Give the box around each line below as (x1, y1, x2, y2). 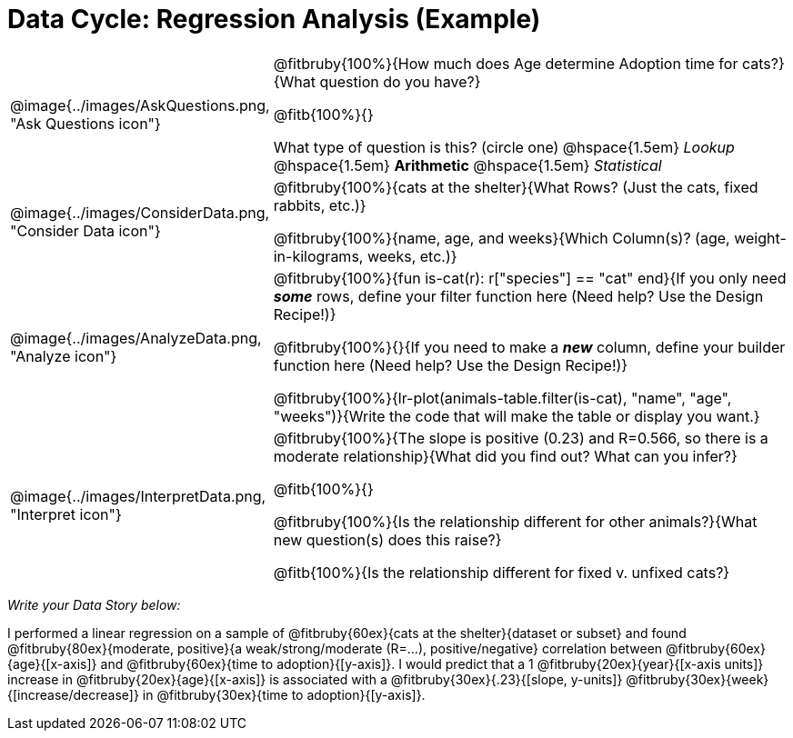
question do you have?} (319, 72, 481, 91)
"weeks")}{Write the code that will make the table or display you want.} (273, 406, 760, 425)
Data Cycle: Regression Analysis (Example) (7, 4, 541, 35)
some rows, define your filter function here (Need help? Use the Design (273, 286, 764, 305)
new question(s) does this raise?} (273, 530, 502, 549)
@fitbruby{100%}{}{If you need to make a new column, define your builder (273, 337, 786, 356)
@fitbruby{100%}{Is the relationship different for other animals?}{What (273, 512, 758, 531)
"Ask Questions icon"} (10, 114, 161, 133)
